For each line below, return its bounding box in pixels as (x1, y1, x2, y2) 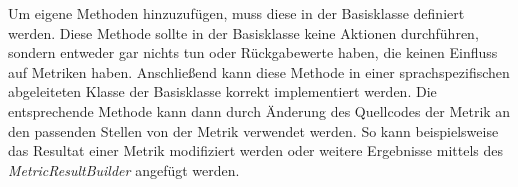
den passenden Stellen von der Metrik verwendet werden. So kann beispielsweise (8, 120, 499, 141)
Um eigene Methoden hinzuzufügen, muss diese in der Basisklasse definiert (8, 3, 465, 23)
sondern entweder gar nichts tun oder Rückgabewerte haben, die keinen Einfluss (8, 42, 498, 63)
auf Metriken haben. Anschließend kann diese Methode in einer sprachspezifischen (8, 61, 510, 82)
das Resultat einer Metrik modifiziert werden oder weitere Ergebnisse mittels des (8, 140, 503, 161)
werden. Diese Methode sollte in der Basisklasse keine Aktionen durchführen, (8, 22, 479, 43)
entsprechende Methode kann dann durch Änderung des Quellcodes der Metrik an (8, 100, 511, 121)
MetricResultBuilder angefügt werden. (8, 159, 240, 180)
